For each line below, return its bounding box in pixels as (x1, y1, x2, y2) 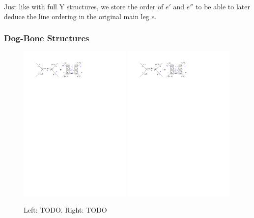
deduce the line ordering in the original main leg (4, 11, 149, 21)
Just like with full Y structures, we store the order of (4, 1, 164, 11)
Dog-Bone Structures (4, 32, 89, 44)
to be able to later (196, 1, 250, 11)
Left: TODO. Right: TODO (24, 204, 107, 215)
